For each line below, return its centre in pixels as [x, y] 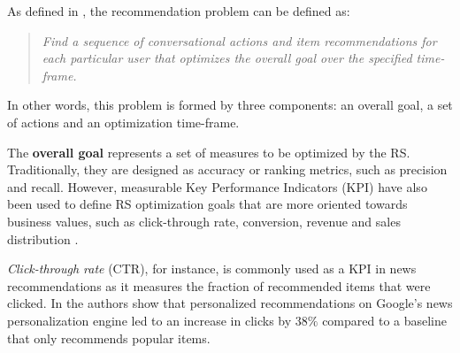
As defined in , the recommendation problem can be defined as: [179, 11]
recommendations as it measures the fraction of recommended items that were [219, 285]
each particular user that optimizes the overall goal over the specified [227, 58]
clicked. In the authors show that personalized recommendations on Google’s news [230, 303]
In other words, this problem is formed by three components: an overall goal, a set [230, 105]
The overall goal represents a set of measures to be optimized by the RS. [209, 152]
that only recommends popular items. [109, 338]
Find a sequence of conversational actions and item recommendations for [239, 40]
